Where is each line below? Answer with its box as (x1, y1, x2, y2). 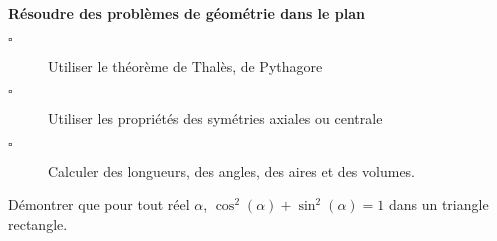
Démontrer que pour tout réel (8, 194, 190, 215)
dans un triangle (388, 194, 489, 215)
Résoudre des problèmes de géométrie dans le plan (8, 3, 365, 23)
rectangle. (8, 213, 68, 234)
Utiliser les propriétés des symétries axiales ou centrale (48, 108, 383, 129)
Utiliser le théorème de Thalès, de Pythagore (48, 55, 323, 76)
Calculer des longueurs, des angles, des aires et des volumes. (48, 160, 416, 181)
